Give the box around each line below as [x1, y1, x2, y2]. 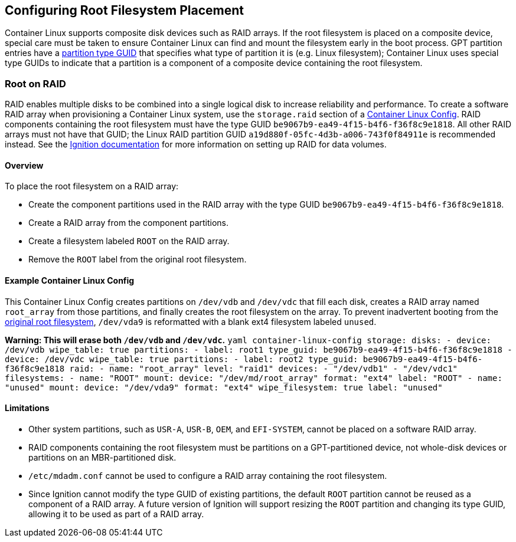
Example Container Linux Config [5, 275, 135, 285]
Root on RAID [5, 77, 66, 90]
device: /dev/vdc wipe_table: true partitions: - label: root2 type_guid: [5, 354, 358, 364]
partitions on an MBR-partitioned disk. [28, 452, 177, 462]
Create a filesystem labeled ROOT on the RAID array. [28, 236, 230, 247]
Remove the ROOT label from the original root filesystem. [28, 254, 247, 265]
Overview [5, 160, 44, 170]
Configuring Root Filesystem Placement [5, 3, 244, 18]
